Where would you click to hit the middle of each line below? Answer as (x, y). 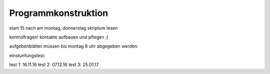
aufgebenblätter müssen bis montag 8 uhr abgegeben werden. (74, 46)
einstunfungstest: (27, 55)
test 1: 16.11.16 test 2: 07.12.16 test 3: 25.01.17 (54, 64)
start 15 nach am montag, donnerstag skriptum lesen (63, 28)
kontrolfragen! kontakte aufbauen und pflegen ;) (59, 37)
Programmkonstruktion (59, 13)
